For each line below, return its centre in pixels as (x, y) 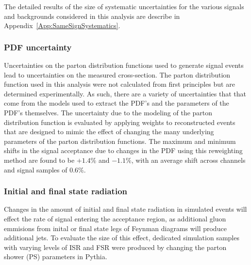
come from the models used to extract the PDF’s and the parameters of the (117, 103)
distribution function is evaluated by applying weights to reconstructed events (120, 122)
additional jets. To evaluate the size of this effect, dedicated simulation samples (122, 238)
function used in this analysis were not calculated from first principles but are (119, 84)
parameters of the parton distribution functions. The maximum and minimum (120, 141)
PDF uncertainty (38, 47)
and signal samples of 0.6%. (45, 169)
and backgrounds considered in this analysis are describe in (92, 16)
